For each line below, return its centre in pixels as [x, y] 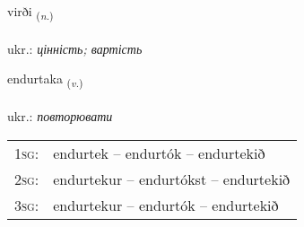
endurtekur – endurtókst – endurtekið [172, 179]
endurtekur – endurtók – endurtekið [166, 205]
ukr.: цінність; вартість [75, 48]
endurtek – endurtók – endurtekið [159, 153]
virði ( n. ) [30, 12]
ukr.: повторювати [60, 116]
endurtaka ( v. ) [45, 80]
